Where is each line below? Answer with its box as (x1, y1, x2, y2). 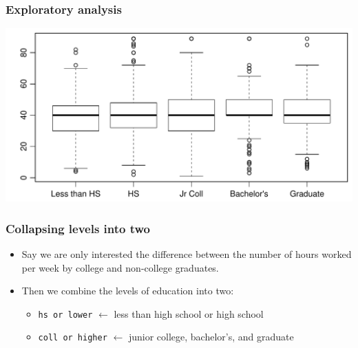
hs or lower (38, 309, 93, 320)
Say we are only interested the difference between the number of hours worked (21, 247, 352, 261)
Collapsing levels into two (6, 219, 150, 237)
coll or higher (38, 333, 107, 343)
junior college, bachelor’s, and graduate (128, 329, 294, 344)
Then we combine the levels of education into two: (21, 283, 234, 298)
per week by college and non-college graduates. (21, 260, 219, 274)
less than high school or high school (114, 306, 264, 320)
